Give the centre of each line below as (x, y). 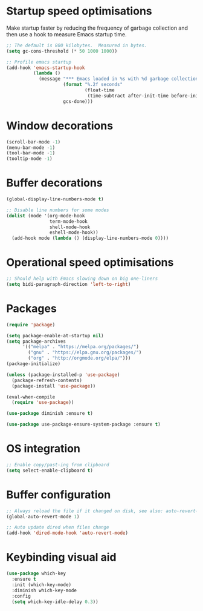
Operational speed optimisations (90, 263)
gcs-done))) (78, 101)
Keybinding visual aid (61, 557)
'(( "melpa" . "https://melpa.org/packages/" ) (80, 347)
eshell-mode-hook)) (74, 233)
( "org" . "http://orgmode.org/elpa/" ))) (79, 358)
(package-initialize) (34, 364)
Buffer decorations (54, 183)
